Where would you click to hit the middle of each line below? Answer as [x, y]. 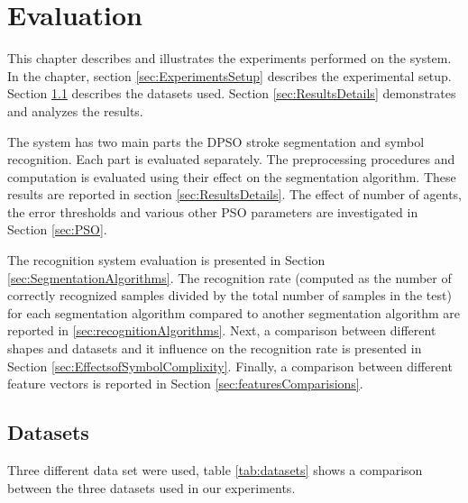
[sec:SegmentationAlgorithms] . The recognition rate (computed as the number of [229, 277]
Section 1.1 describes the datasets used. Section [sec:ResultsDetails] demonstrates [232, 93]
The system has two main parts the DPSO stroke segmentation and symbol [216, 141]
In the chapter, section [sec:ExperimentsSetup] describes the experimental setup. [229, 75]
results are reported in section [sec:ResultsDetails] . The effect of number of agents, [234, 194]
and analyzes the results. [75, 110]
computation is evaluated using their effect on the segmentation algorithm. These [232, 176]
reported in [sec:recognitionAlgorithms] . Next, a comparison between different [222, 330]
